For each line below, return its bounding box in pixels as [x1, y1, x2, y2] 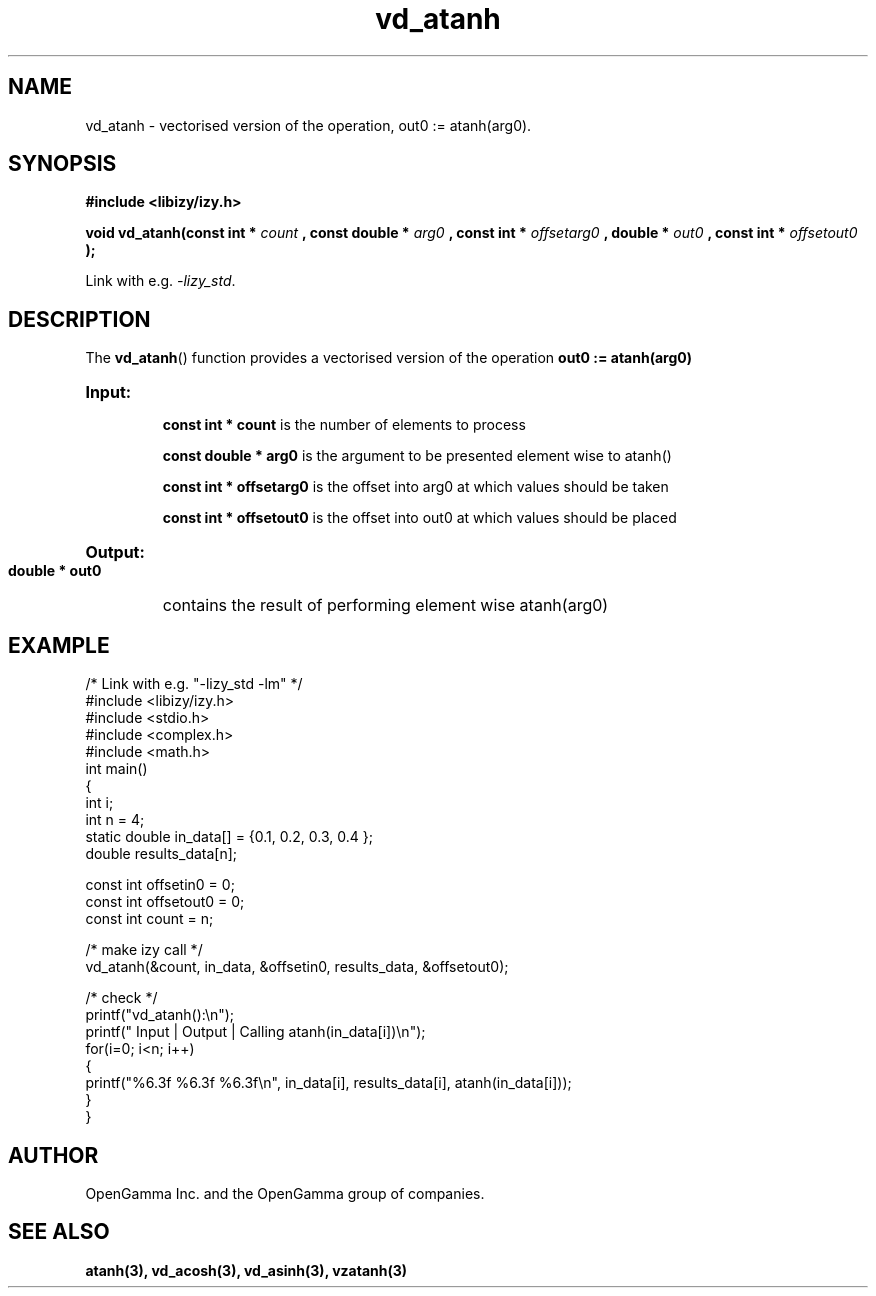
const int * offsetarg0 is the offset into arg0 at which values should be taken [162, 478, 669, 496]
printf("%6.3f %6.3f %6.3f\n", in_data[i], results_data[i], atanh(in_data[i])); [85, 1074, 572, 1092]
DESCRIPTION [8, 306, 151, 332]
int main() [85, 760, 148, 778]
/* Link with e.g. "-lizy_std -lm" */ [85, 675, 303, 693]
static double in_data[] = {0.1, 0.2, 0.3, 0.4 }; [85, 828, 373, 846]
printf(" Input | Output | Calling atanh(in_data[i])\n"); [85, 1023, 426, 1041]
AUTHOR [8, 1142, 99, 1168]
